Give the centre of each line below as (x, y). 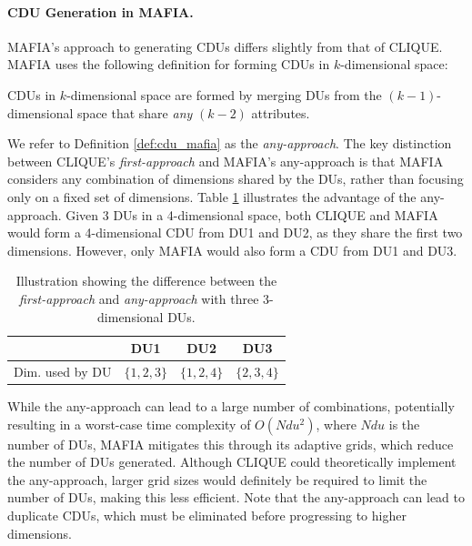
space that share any (135, 112)
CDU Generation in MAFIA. (100, 11)
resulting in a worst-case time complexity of (129, 424)
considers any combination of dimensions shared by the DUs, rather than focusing (236, 179)
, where (336, 424)
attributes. (281, 112)
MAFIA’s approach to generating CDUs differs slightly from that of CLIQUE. (225, 46)
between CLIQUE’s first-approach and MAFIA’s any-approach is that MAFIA (226, 161)
